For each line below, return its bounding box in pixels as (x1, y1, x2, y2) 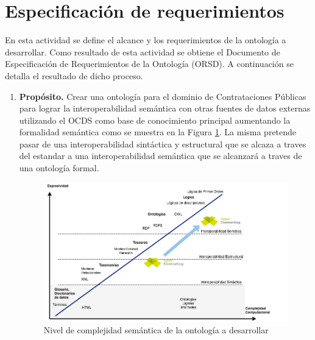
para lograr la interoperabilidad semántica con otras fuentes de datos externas (19, 102, 311, 115)
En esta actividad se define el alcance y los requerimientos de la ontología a (5, 34, 286, 46)
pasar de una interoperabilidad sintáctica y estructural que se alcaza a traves (19, 137, 306, 150)
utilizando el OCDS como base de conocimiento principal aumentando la (19, 113, 291, 126)
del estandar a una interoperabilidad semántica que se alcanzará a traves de (19, 149, 302, 162)
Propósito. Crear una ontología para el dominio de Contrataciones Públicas (19, 90, 306, 102)
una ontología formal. (19, 161, 99, 174)
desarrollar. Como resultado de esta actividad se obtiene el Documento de (5, 45, 280, 58)
